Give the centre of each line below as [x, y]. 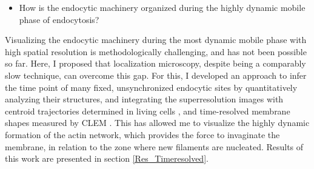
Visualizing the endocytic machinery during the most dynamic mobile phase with [156, 40]
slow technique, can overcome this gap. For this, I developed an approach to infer [156, 75]
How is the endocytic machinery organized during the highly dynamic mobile [162, 7]
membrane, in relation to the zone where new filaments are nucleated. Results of [154, 146]
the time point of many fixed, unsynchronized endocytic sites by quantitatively [151, 87]
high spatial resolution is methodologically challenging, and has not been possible [156, 51]
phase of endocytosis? [59, 19]
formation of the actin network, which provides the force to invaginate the [142, 134]
